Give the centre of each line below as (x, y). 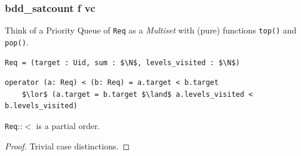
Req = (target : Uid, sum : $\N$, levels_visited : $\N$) (122, 62)
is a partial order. (68, 125)
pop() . (17, 42)
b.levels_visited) (41, 106)
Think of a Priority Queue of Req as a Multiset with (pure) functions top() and (151, 30)
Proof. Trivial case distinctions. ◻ (67, 146)
